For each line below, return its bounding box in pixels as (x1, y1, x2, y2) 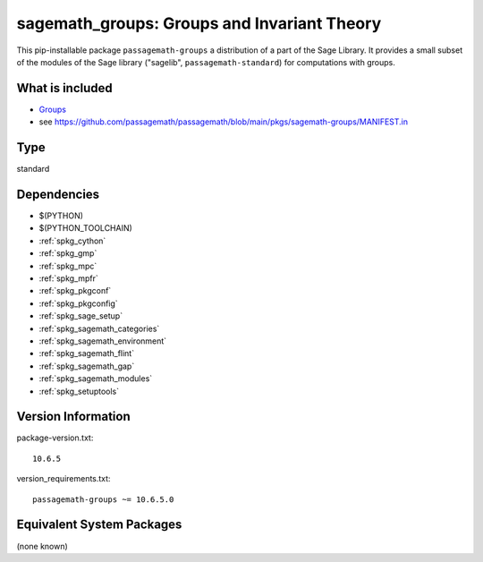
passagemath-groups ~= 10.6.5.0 (32, 494, 174, 505)
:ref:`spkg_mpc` (38, 260, 97, 271)
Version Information (16, 409, 131, 424)
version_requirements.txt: (16, 473, 111, 484)
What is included (16, 81, 114, 96)
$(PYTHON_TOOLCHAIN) (38, 223, 133, 234)
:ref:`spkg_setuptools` (38, 386, 120, 396)
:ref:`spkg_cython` (38, 235, 106, 246)
